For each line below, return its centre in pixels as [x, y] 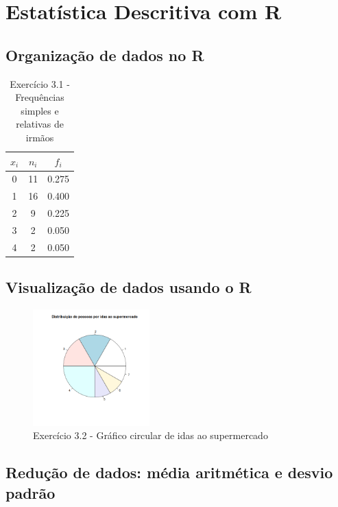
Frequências [40, 97]
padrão [31, 492]
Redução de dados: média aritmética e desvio [169, 472]
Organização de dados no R [105, 55]
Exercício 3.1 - [40, 83]
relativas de [40, 124]
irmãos [40, 137]
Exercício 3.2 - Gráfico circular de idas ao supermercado [150, 435]
